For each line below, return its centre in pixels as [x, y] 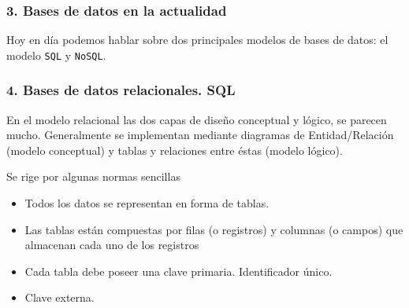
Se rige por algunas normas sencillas [93, 176]
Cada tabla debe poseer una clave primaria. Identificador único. [178, 271]
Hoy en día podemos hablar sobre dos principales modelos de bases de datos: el [197, 40]
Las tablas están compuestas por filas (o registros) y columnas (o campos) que [214, 229]
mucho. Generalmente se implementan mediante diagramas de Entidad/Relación [200, 135]
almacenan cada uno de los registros [112, 245]
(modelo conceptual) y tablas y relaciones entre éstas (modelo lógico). [175, 150]
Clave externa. [59, 297]
